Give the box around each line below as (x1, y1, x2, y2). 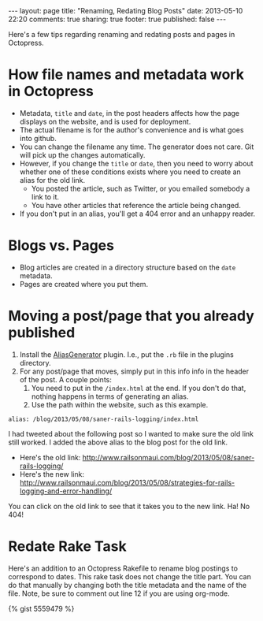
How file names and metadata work (8, 65, 244, 84)
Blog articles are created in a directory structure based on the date (19, 262, 236, 272)
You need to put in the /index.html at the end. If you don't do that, (31, 383, 246, 392)
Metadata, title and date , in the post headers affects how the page (19, 108, 240, 117)
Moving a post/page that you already (8, 307, 254, 325)
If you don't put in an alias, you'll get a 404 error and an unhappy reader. (19, 209, 256, 218)
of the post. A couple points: (19, 374, 113, 384)
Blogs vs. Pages (8, 236, 114, 255)
